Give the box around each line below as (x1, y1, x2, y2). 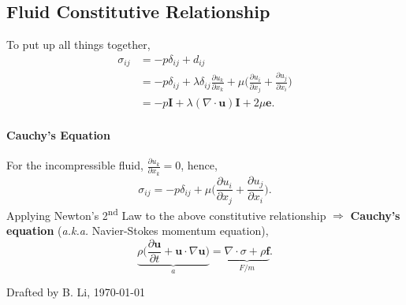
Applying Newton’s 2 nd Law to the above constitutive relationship (6, 204, 326, 223)
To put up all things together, (6, 36, 151, 53)
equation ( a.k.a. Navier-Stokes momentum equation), (6, 221, 269, 238)
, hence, (181, 157, 218, 173)
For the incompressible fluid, (6, 157, 143, 173)
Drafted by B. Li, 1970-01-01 (6, 284, 146, 300)
